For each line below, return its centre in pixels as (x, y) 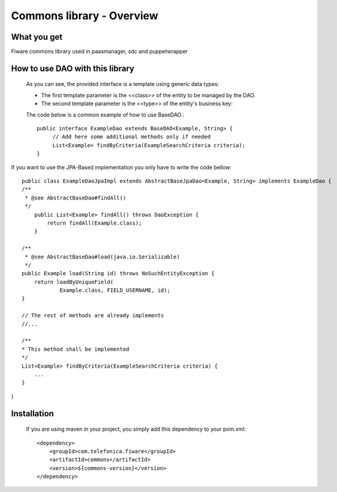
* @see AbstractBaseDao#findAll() (76, 198)
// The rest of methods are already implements (93, 316)
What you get (37, 37)
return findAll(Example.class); (94, 223)
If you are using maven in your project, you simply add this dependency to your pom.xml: (136, 429)
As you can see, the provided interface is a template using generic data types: (123, 84)
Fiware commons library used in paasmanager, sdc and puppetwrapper (100, 52)
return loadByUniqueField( (74, 282)
